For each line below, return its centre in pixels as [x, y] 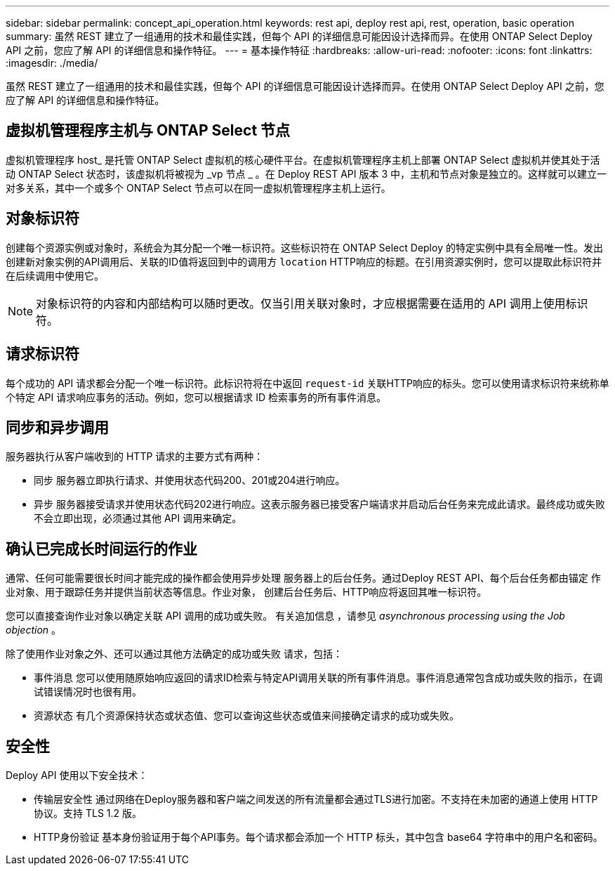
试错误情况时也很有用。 [88, 692]
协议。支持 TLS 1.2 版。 [88, 813]
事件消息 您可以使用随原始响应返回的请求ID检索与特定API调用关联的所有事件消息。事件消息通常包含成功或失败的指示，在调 [318, 678]
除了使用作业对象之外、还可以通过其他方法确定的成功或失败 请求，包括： [174, 654]
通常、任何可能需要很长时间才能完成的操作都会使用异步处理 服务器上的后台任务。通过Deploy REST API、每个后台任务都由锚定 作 [303, 578]
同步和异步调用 [57, 427]
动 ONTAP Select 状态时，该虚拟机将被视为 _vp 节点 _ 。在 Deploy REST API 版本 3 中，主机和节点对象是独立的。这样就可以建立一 [306, 173]
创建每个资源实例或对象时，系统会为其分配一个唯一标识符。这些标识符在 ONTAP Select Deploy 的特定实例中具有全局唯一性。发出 [304, 247]
